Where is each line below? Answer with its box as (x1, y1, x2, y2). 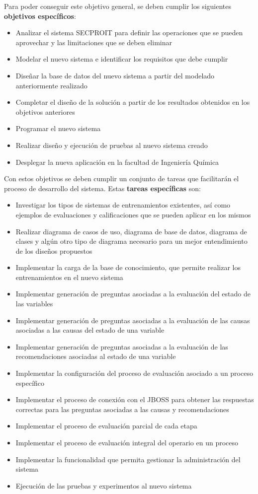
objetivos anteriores (15, 106, 75, 117)
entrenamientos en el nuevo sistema (15, 272, 123, 282)
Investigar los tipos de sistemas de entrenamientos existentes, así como (15, 200, 231, 210)
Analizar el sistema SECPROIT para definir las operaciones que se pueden (15, 27, 243, 38)
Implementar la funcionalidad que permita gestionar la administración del (15, 454, 241, 464)
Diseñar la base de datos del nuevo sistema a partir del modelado (15, 70, 215, 80)
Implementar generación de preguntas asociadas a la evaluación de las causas (15, 315, 250, 325)
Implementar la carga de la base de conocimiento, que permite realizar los (15, 262, 241, 273)
